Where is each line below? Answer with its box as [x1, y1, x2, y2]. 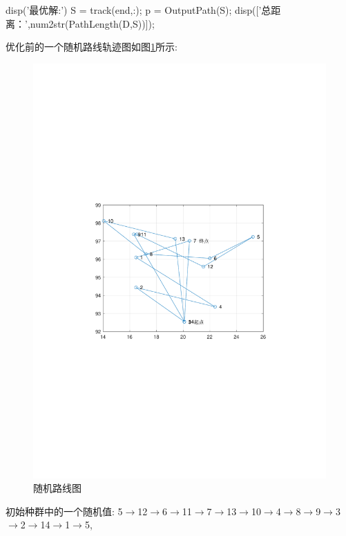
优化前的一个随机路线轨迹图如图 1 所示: [6, 39, 177, 54]
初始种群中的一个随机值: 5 [6, 503, 123, 518]
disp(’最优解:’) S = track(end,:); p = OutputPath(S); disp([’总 [6, 3, 271, 17]
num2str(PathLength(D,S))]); [30, 16, 155, 30]
